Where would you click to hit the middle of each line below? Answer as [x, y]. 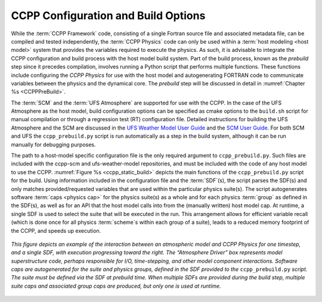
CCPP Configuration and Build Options [108, 16]
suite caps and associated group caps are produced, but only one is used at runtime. [116, 286]
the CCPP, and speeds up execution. [56, 230]
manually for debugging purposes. [53, 144]
